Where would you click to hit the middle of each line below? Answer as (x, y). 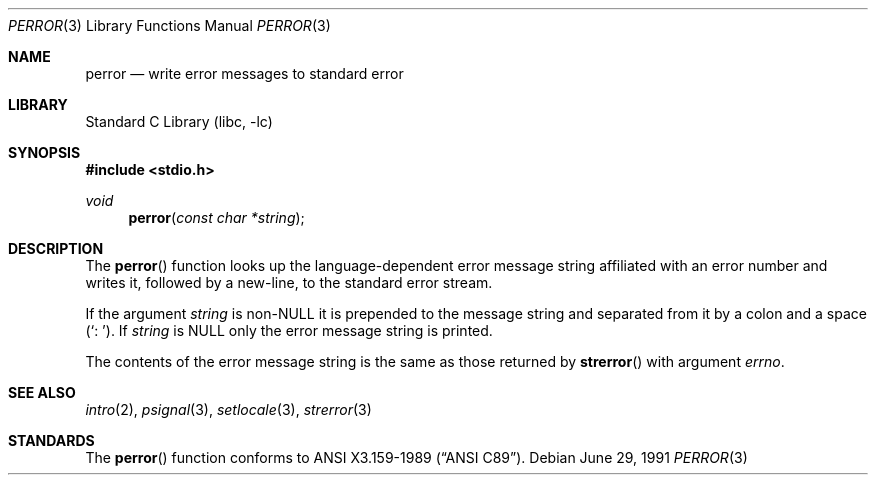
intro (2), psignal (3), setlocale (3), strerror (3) (228, 409)
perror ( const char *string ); (216, 217)
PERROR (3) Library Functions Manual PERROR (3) (169, 25)
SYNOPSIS (44, 152)
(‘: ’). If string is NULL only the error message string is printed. (289, 330)
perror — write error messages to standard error (244, 73)
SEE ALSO (42, 392)
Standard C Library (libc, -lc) (179, 121)
